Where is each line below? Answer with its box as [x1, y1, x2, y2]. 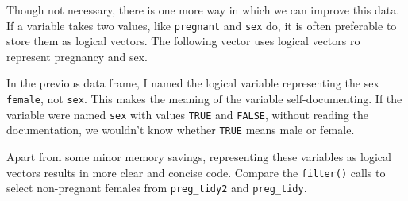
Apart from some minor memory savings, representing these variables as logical [6, 149, 391, 164]
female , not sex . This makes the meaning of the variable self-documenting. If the [6, 91, 402, 107]
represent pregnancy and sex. [6, 48, 148, 64]
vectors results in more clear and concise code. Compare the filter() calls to [6, 164, 386, 180]
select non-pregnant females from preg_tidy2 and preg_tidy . [6, 180, 307, 196]
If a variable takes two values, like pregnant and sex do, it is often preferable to [6, 17, 397, 33]
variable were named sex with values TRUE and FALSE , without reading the [6, 106, 368, 122]
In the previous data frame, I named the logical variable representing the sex [6, 75, 379, 91]
